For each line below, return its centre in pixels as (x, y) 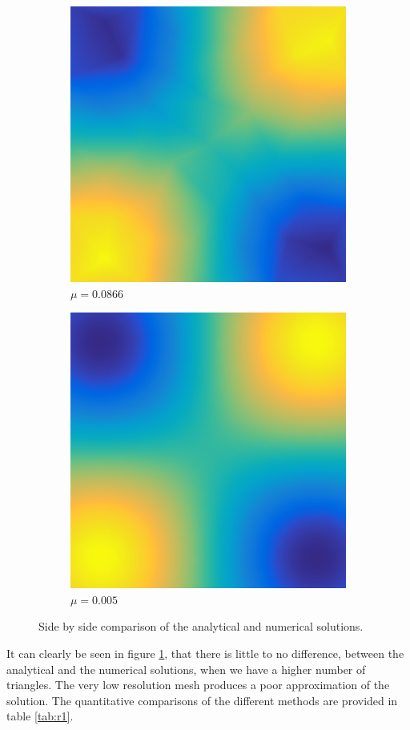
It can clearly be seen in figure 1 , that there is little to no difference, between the (205, 653)
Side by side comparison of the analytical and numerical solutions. (201, 626)
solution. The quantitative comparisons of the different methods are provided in (202, 700)
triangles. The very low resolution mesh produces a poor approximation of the (198, 685)
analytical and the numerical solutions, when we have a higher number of (186, 669)
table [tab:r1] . (40, 716)
